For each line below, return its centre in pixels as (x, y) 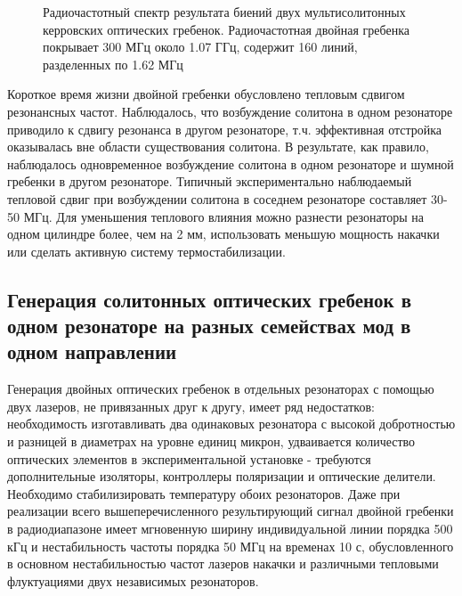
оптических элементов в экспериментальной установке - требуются (189, 458)
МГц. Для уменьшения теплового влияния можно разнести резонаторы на (224, 216)
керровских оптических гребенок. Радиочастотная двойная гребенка (226, 29)
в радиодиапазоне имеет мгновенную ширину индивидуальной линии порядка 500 (230, 529)
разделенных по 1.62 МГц (113, 64)
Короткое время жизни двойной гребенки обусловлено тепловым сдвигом (206, 94)
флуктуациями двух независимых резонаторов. (133, 580)
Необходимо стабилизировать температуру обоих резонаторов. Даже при (204, 493)
